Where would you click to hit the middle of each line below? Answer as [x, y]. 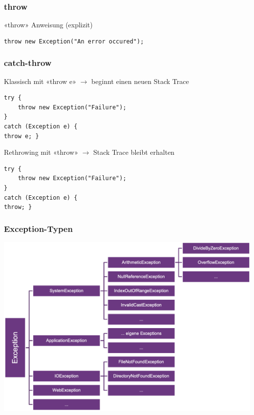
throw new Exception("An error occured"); [74, 41]
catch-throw [28, 63]
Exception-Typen [38, 228]
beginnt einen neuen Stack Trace [140, 81]
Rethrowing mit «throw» [41, 152]
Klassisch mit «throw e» [40, 81]
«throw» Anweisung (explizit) [48, 25]
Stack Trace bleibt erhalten [134, 152]
